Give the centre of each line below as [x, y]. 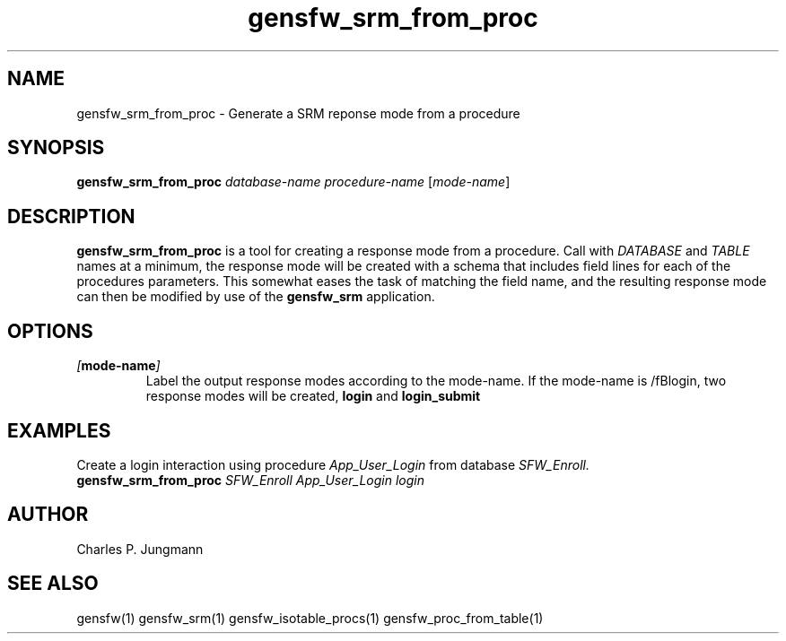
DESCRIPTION [71, 216]
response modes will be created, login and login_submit [313, 396]
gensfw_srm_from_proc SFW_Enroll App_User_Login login [250, 480]
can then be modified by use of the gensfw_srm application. [256, 297]
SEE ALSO [53, 584]
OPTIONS [50, 331]
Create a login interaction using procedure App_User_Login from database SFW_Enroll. [333, 464]
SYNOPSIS [56, 148]
